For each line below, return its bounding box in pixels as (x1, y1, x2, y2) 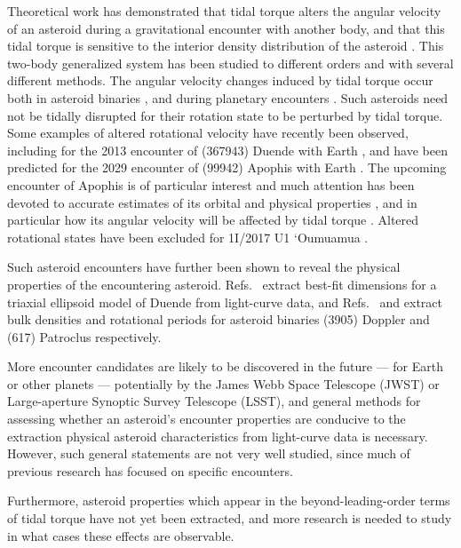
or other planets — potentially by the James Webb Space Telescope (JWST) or (7, 374, 440, 393)
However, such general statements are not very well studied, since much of (7, 444, 410, 463)
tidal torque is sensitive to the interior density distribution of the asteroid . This (7, 36, 444, 55)
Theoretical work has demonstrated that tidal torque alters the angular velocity (7, 2, 441, 20)
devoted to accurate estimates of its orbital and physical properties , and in (7, 193, 417, 211)
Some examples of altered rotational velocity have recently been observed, (7, 123, 409, 142)
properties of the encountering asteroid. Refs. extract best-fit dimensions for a (7, 274, 437, 293)
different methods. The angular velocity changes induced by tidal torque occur (7, 71, 433, 90)
